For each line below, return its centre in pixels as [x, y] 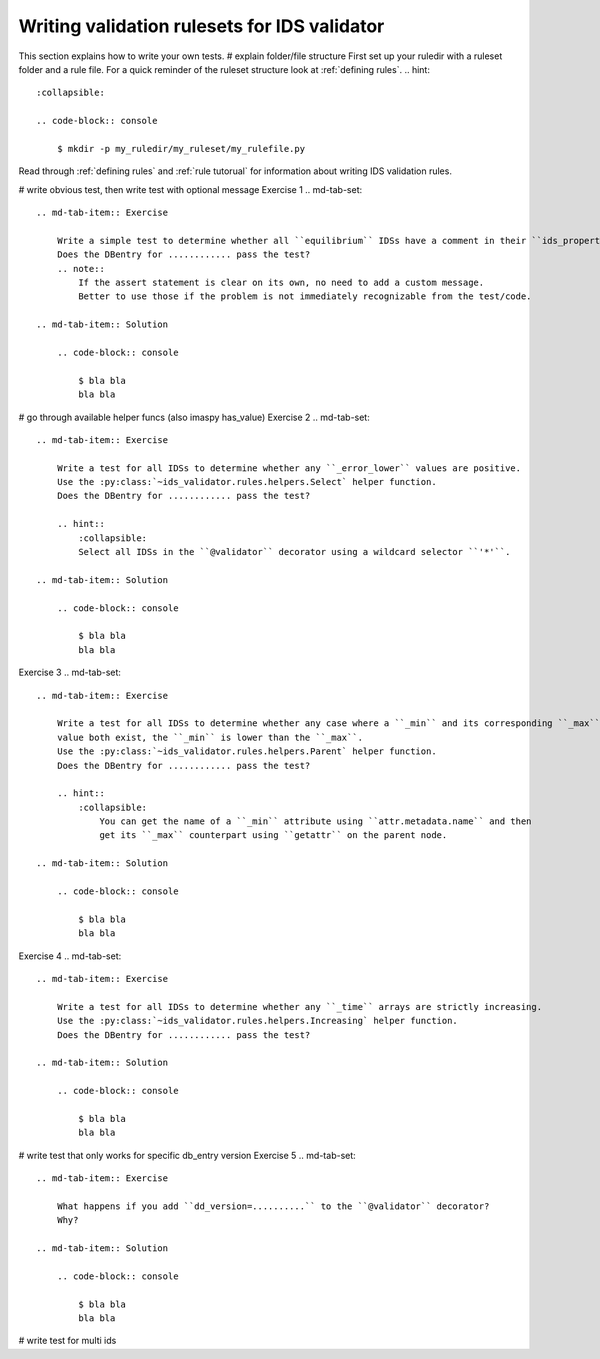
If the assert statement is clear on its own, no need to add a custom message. [281, 283]
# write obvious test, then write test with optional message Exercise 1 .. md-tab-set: [190, 189]
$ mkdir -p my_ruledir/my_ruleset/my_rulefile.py [180, 148]
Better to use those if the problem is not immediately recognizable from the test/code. [305, 296]
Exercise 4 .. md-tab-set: [70, 956]
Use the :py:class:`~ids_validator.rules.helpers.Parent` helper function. [246, 751]
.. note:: [80, 268]
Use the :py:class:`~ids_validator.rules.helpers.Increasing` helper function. [257, 1021]
